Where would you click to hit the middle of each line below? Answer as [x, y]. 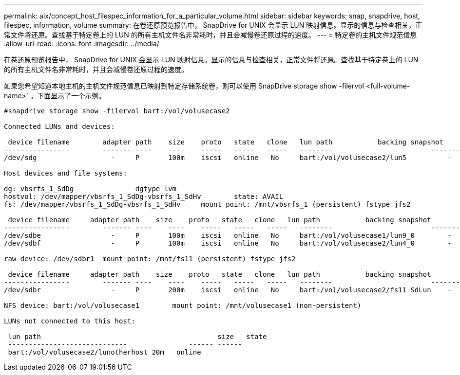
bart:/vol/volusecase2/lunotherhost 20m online [105, 352]
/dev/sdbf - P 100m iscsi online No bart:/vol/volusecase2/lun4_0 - [228, 243]
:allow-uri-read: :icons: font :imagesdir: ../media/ [82, 44]
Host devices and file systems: [66, 173]
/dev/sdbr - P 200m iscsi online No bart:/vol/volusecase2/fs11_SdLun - [228, 290]
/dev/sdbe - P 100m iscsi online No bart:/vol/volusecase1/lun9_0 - [228, 235]
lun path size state [137, 337]
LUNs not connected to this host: [70, 321]
